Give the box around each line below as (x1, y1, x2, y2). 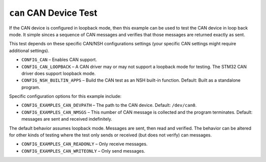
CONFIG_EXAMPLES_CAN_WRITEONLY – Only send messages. (21, 148, 145, 154)
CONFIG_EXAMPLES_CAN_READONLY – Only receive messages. (21, 141, 148, 147)
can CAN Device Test (9, 7, 98, 18)
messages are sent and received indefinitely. (21, 116, 113, 122)
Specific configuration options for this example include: (9, 94, 122, 99)
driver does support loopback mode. (21, 70, 96, 76)
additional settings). (9, 47, 49, 54)
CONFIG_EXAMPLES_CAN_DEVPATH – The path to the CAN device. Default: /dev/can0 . (21, 102, 197, 108)
